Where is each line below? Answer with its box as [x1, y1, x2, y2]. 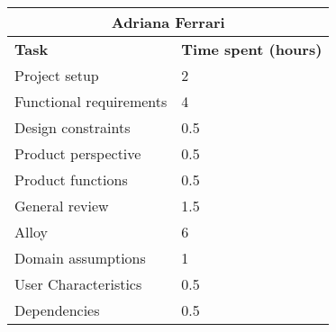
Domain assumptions [14, 247, 146, 268]
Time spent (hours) [181, 39, 322, 59]
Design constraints [14, 117, 131, 138]
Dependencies [14, 300, 100, 320]
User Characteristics [14, 274, 142, 294]
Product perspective [14, 143, 141, 164]
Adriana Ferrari [111, 12, 225, 32]
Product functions [14, 169, 128, 190]
